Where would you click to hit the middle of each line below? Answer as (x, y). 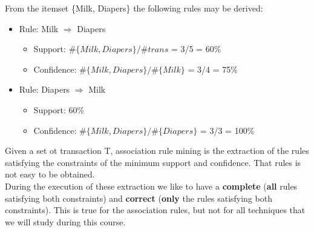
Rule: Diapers (44, 89)
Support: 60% (59, 109)
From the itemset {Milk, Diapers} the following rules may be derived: (134, 8)
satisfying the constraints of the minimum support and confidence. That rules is (153, 162)
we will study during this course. (65, 221)
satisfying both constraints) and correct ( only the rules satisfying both (139, 198)
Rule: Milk (39, 28)
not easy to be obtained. (50, 174)
